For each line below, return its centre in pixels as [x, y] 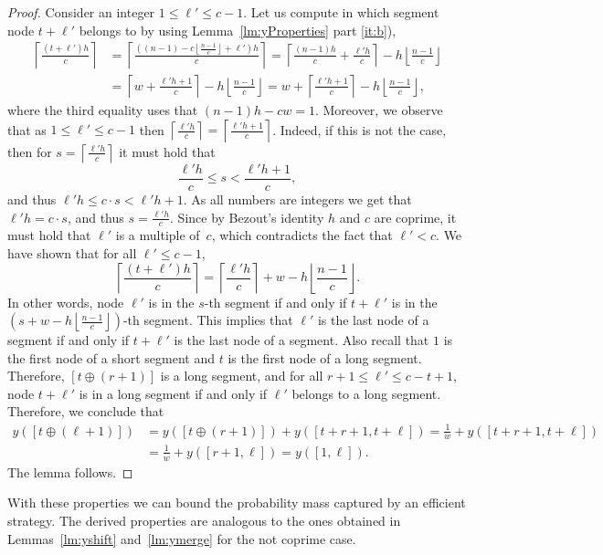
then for [30, 151]
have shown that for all [72, 252]
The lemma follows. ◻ [70, 471]
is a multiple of [158, 235]
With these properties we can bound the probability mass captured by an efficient [237, 503]
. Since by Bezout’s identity [247, 217]
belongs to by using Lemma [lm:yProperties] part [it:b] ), [238, 30]
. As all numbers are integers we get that [297, 199]
